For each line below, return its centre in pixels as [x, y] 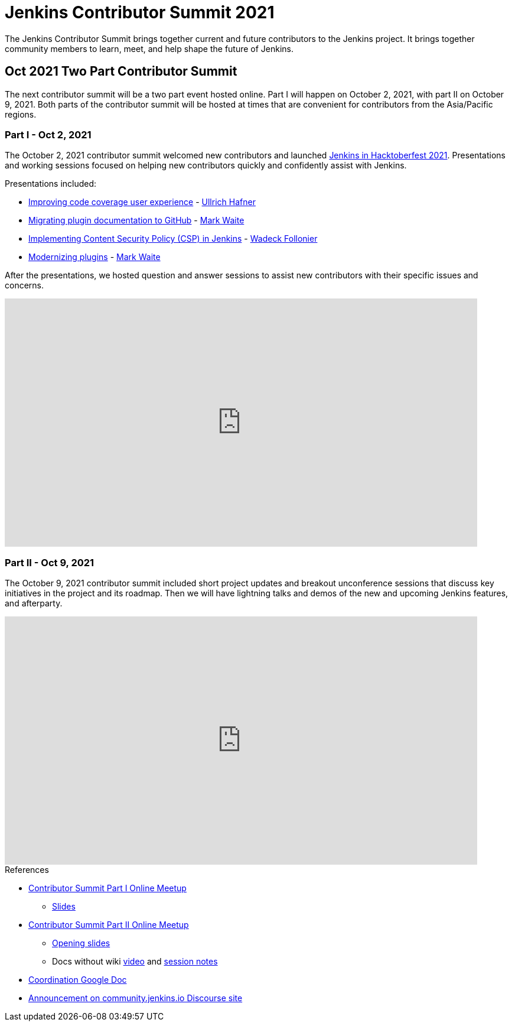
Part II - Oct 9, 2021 [50, 562]
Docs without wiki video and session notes [135, 962]
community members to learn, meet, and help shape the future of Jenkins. [149, 48]
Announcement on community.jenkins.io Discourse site [136, 998]
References [27, 870]
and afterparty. [34, 603]
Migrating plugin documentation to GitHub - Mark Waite [136, 220]
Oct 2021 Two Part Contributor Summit [121, 72]
